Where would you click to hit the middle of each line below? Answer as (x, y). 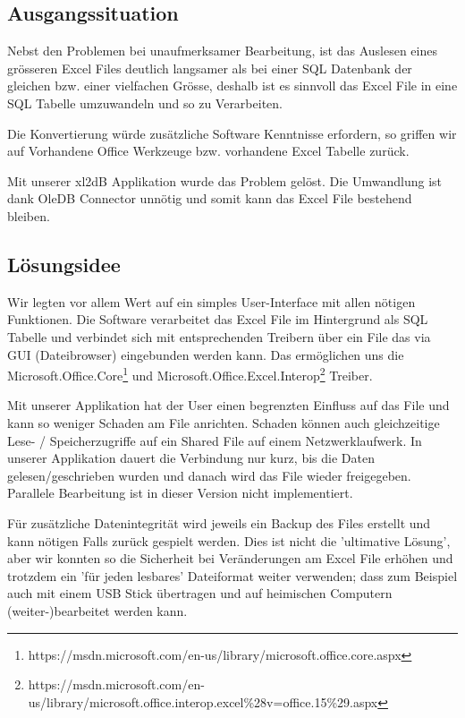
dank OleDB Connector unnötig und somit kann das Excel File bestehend (210, 198)
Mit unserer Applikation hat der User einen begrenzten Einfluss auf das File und (228, 405)
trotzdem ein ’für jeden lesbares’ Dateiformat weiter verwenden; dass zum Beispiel (232, 575)
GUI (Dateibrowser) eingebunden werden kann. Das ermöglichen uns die (206, 354)
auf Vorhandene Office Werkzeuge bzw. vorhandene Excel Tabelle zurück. (208, 151)
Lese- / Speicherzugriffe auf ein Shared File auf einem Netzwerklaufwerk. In (215, 440)
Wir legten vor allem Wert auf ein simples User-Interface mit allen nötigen (211, 301)
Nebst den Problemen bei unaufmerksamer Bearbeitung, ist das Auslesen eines (222, 51)
